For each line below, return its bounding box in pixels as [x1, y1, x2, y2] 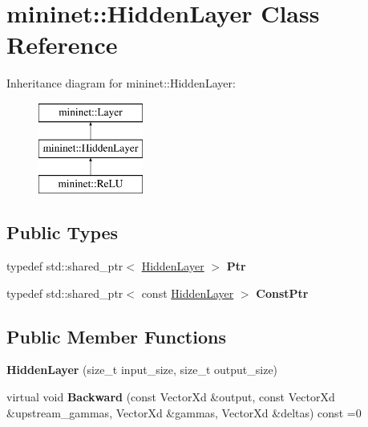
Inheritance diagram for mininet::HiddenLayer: [6, 75, 236, 91]
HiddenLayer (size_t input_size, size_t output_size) [6, 361, 278, 378]
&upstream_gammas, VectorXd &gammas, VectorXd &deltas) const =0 [6, 404, 362, 421]
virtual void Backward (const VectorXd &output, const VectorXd [6, 388, 335, 405]
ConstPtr [256, 284, 309, 301]
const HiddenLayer [141, 284, 234, 301]
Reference [6, 28, 118, 61]
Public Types [6, 220, 119, 245]
